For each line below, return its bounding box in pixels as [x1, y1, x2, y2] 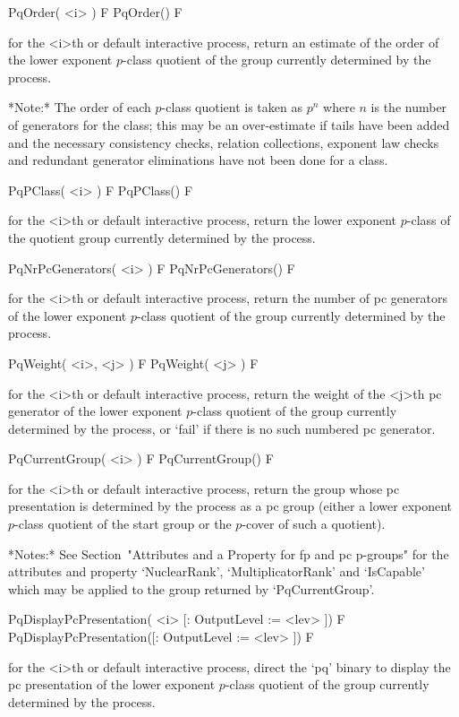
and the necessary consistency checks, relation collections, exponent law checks [8, 133, 439, 151]
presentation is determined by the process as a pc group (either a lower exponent [8, 497, 453, 515]
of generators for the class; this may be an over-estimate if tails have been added [8, 115, 450, 134]
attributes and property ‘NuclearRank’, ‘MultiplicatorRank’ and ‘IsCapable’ [8, 562, 425, 581]
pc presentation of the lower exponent [8, 675, 216, 694]
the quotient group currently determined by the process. [8, 228, 316, 246]
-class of [406, 211, 451, 229]
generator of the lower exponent [8, 402, 183, 420]
